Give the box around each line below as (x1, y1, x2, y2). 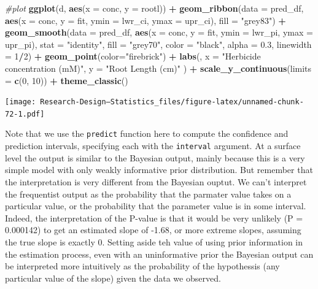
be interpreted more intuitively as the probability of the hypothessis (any (5, 260, 280, 272)
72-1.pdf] (5, 109, 45, 118)
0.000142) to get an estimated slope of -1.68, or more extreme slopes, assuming (5, 223, 301, 236)
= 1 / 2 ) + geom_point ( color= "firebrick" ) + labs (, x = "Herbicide (5, 50, 261, 63)
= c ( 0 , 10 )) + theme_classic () (5, 74, 128, 87)
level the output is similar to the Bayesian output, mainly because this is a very (5, 151, 305, 164)
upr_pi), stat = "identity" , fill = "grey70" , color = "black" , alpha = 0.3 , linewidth (5, 37, 312, 50)
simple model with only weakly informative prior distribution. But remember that (5, 163, 313, 176)
